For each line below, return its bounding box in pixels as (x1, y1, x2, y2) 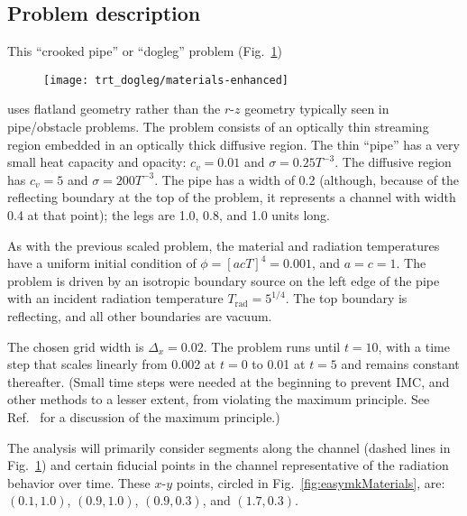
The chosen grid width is (7, 336, 144, 355)
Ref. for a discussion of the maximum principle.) (7, 407, 280, 426)
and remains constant (341, 355, 460, 373)
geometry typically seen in (244, 99, 389, 118)
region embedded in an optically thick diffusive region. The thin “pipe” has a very (7, 134, 460, 153)
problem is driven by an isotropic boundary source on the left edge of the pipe (7, 271, 440, 290)
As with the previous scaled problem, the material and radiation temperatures (7, 235, 440, 254)
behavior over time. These (7, 473, 151, 492)
